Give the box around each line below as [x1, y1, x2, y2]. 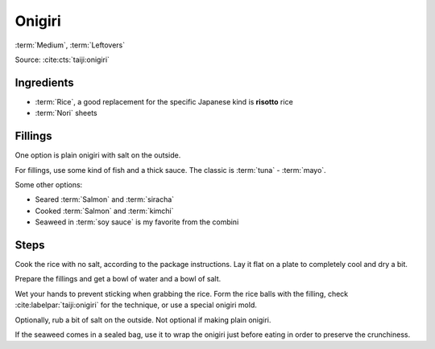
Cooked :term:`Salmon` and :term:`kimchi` [35, 206, 174, 216]
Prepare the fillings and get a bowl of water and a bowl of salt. [14, 274, 222, 284]
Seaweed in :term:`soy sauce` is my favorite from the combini [35, 217, 239, 227]
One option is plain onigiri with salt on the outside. [14, 150, 181, 160]
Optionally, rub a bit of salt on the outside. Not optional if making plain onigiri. [14, 314, 271, 325]
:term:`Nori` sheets [35, 109, 97, 118]
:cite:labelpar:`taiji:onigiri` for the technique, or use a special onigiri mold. [14, 300, 257, 310]
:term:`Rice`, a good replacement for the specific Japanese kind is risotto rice [35, 96, 293, 106]
